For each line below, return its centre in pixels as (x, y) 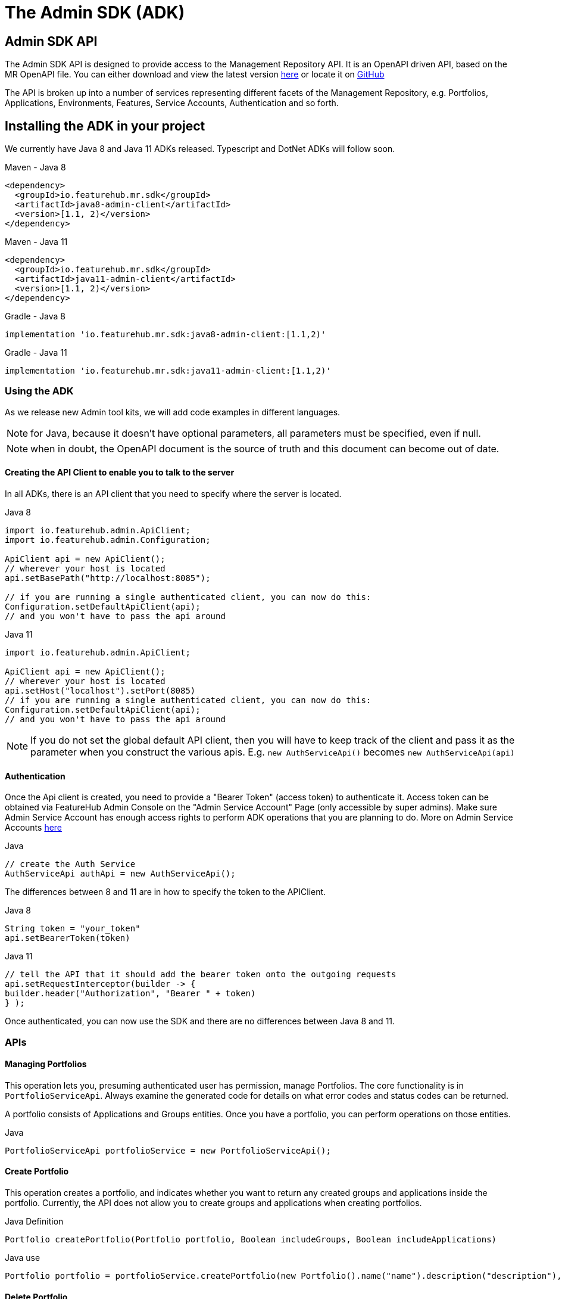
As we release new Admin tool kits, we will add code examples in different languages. (173, 412)
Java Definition (34, 1222)
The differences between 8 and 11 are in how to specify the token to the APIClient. (166, 892)
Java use (23, 1258)
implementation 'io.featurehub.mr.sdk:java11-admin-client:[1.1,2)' (168, 371)
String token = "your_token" (73, 929)
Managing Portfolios (46, 1064)
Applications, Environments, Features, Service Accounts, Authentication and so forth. (172, 103)
